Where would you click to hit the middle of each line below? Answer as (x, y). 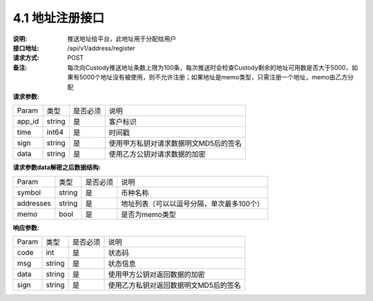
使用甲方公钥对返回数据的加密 (156, 275)
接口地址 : (26, 48)
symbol (29, 192)
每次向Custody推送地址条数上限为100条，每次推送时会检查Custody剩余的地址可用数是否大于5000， (210, 67)
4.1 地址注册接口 (59, 18)
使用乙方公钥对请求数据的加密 (157, 154)
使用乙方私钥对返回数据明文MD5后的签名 (174, 285)
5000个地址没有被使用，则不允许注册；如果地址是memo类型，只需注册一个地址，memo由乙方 (213, 77)
